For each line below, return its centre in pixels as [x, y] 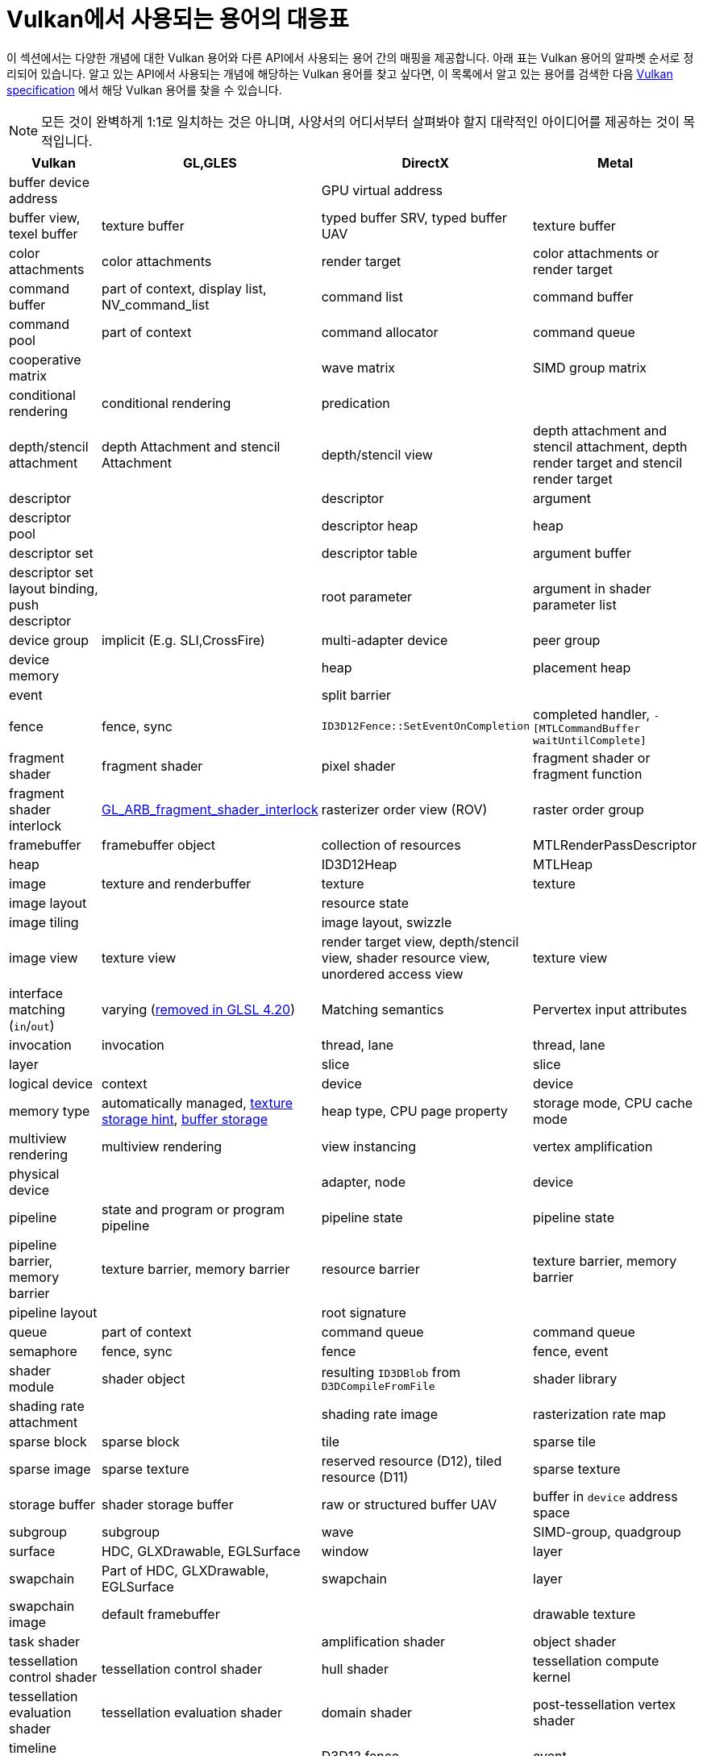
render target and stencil [608, 462]
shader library [575, 1378]
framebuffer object [158, 845]
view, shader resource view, [406, 957]
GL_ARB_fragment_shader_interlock [210, 809]
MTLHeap [563, 864]
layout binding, [54, 588]
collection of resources [391, 845]
